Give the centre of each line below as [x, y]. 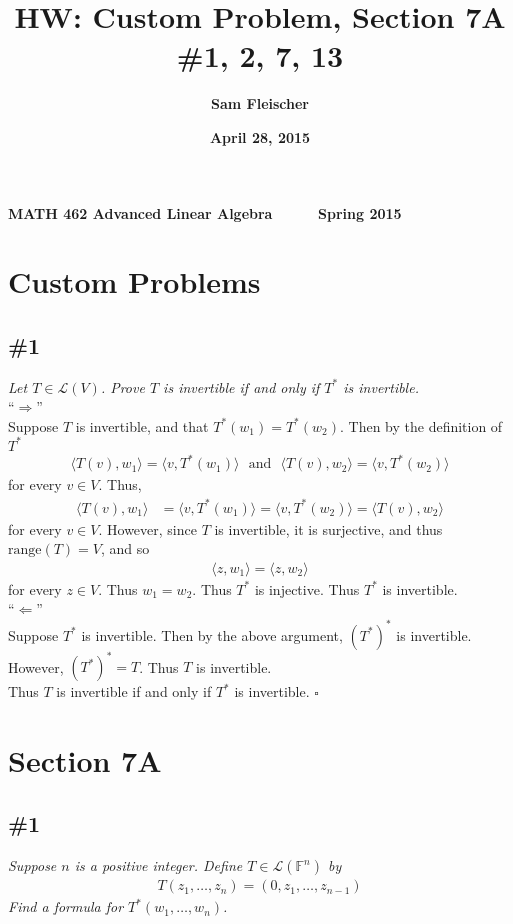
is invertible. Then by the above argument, [212, 634]
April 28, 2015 [260, 136]
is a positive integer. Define [158, 865]
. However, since [147, 528]
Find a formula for [66, 906]
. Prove [122, 386]
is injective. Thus [307, 588]
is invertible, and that [142, 425]
